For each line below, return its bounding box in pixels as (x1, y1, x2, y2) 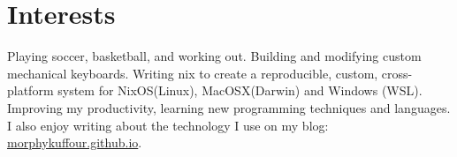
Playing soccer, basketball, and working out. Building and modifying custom (7, 47, 422, 65)
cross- (381, 64, 413, 82)
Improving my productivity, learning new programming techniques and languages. (7, 98, 451, 116)
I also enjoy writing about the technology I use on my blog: (7, 116, 329, 134)
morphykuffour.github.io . (7, 133, 142, 152)
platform (7, 81, 54, 100)
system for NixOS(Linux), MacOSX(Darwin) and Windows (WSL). (57, 81, 423, 100)
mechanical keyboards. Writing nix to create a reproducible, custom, (7, 64, 378, 82)
